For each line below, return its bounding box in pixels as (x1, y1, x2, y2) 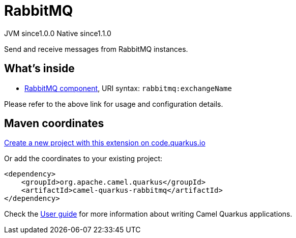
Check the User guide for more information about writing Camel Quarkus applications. (4, 210, 292, 219)
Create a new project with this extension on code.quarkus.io (4, 138, 205, 147)
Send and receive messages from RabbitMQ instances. (4, 44, 188, 53)
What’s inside (4, 62, 75, 75)
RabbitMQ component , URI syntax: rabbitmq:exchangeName (24, 83, 232, 93)
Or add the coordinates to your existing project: (4, 154, 163, 163)
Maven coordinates (4, 117, 104, 130)
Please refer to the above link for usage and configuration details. (4, 99, 223, 108)
